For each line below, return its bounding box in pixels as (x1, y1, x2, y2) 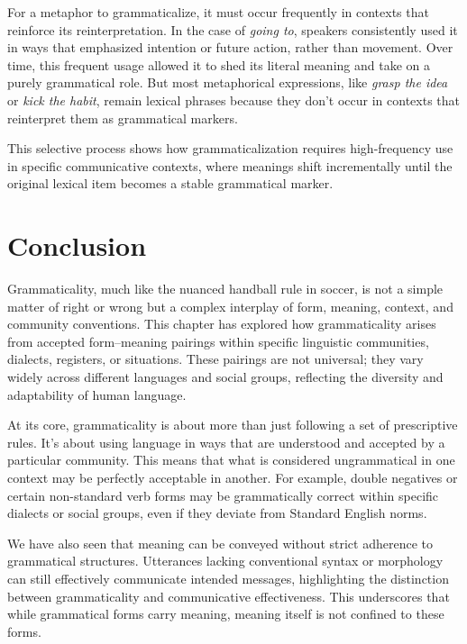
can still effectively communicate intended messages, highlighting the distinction (7, 568, 449, 587)
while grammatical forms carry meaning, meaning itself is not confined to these (7, 604, 444, 623)
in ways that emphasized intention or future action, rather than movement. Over (7, 38, 453, 57)
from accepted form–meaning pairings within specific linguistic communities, (7, 331, 429, 350)
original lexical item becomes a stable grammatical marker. (7, 174, 334, 193)
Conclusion (7, 227, 147, 264)
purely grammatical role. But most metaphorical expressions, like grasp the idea (7, 73, 448, 92)
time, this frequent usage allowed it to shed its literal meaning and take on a (7, 55, 430, 74)
